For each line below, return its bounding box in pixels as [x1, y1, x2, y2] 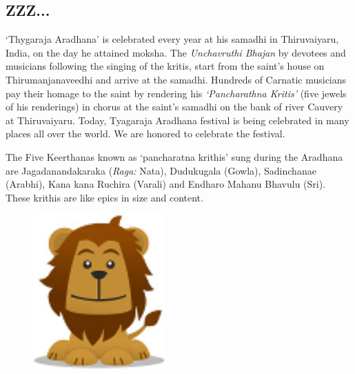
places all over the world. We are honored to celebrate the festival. [6, 126, 285, 141]
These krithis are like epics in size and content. [6, 190, 203, 204]
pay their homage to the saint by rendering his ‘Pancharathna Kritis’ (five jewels [6, 86, 347, 100]
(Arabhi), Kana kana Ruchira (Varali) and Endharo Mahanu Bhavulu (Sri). [6, 177, 326, 191]
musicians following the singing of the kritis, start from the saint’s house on [6, 59, 325, 73]
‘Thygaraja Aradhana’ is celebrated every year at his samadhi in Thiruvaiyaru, [6, 32, 339, 46]
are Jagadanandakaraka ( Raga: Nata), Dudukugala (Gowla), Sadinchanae [6, 163, 316, 177]
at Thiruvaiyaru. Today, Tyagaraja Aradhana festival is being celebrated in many [6, 112, 349, 127]
